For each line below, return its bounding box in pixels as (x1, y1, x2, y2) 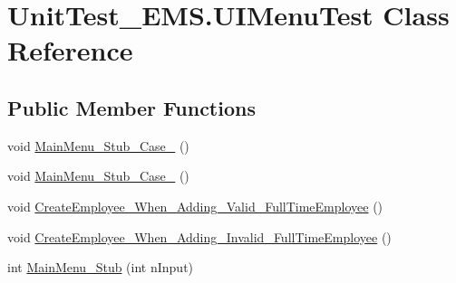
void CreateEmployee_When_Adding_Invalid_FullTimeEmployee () (7, 227, 392, 246)
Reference (7, 32, 133, 69)
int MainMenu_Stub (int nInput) (7, 258, 194, 277)
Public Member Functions (7, 93, 256, 121)
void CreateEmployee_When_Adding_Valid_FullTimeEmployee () (7, 196, 383, 215)
